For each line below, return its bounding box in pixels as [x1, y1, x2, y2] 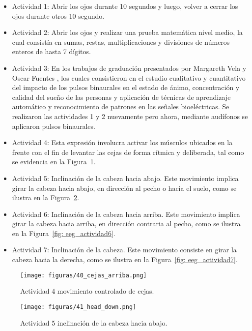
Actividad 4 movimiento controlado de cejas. [20, 286, 154, 296]
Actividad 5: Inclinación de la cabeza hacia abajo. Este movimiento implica [12, 173, 239, 183]
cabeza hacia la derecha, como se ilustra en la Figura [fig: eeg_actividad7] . [12, 254, 238, 265]
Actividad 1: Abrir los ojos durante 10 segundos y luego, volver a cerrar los [12, 1, 238, 11]
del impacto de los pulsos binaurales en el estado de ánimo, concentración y [12, 82, 240, 92]
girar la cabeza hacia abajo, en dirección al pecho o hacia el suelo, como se [12, 182, 237, 193]
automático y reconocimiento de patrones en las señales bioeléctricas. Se [12, 101, 229, 112]
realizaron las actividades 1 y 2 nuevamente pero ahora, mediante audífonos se [12, 111, 248, 121]
